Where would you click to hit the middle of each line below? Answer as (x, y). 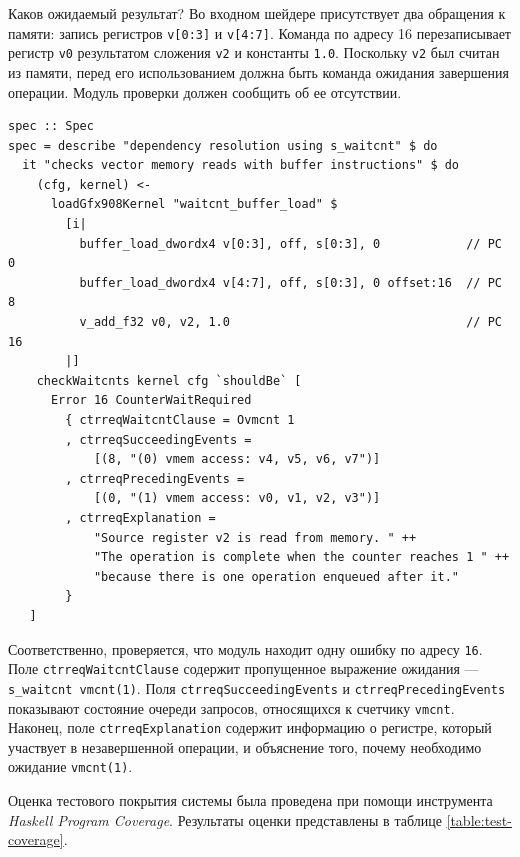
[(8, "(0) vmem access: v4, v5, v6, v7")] (237, 459)
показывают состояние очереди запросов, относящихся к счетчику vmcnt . (231, 707)
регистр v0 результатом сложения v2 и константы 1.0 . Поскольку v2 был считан (254, 52)
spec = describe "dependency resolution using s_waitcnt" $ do (223, 145)
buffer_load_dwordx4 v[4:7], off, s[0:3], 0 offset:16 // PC (290, 282)
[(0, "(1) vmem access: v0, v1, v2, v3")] (237, 498)
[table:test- (479, 819)
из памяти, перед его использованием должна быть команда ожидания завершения (258, 71)
